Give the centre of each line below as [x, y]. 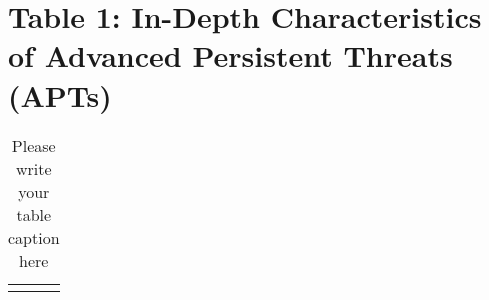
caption [34, 237]
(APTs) [60, 94]
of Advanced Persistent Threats [230, 55]
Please [33, 145]
